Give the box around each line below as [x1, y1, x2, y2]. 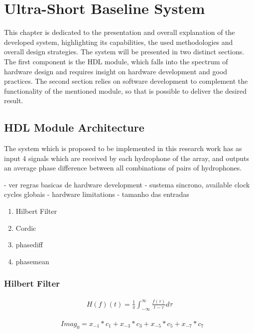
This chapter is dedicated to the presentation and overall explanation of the [4, 27, 235, 37]
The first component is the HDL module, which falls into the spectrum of [4, 56, 228, 66]
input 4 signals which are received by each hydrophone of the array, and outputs [4, 153, 250, 163]
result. [4, 95, 23, 106]
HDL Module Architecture [4, 120, 144, 135]
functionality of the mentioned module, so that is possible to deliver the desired [4, 85, 247, 96]
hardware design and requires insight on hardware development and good [4, 66, 228, 76]
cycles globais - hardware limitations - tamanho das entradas [4, 189, 189, 199]
